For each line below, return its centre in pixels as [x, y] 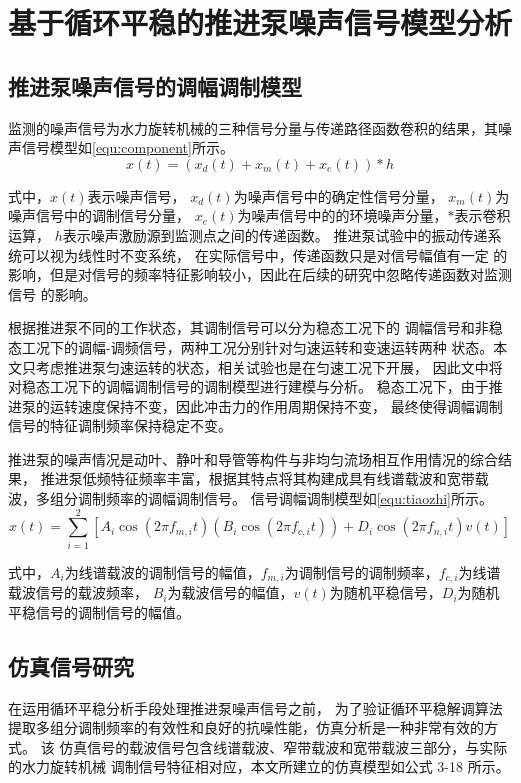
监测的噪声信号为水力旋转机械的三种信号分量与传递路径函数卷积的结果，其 [253, 127]
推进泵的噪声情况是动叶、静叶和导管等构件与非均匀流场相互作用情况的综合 [253, 458]
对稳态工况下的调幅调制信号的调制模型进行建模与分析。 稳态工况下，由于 [248, 386]
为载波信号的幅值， [230, 592]
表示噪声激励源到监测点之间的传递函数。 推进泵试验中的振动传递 [275, 234]
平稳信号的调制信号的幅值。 [99, 611]
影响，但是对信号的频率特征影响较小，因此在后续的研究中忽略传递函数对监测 [260, 274]
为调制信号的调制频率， [361, 571]
